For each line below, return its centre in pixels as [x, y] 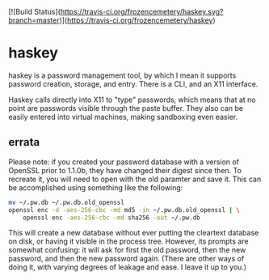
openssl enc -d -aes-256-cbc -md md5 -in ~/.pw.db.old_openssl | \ [124, 210]
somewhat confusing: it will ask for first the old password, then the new [127, 250]
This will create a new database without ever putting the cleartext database [134, 233]
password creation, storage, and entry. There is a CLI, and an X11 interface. [133, 83]
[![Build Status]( [34, 12]
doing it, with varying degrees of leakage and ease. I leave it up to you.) [128, 267]
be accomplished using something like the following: [96, 187]
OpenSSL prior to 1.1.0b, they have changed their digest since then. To [125, 170]
